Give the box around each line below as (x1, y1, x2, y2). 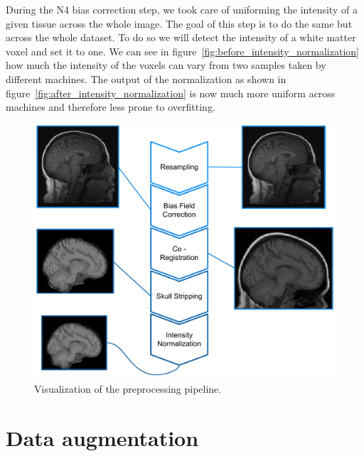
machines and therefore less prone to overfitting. (6, 99, 215, 114)
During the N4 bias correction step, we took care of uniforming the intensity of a (6, 2, 358, 16)
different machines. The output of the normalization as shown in (6, 71, 287, 86)
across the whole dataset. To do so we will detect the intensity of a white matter (6, 30, 356, 45)
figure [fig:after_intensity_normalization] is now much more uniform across (6, 85, 336, 100)
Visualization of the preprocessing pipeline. (34, 381, 222, 396)
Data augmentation (6, 423, 199, 452)
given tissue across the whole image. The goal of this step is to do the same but (6, 16, 353, 31)
